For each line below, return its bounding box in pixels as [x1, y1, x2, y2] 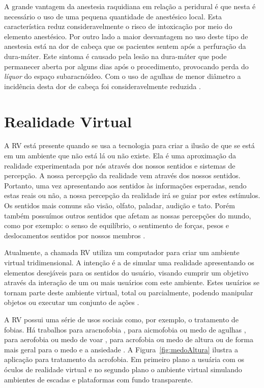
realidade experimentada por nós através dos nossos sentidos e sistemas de [4, 160, 236, 171]
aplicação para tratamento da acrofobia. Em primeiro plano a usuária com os [4, 354, 244, 365]
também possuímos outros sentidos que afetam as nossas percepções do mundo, [4, 210, 251, 220]
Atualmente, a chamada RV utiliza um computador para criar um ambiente [4, 247, 240, 258]
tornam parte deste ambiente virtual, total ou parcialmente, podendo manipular [4, 287, 253, 297]
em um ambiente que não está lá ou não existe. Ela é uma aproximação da [4, 150, 237, 161]
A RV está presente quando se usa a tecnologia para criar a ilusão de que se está [4, 140, 255, 151]
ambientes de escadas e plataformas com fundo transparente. [4, 374, 193, 384]
